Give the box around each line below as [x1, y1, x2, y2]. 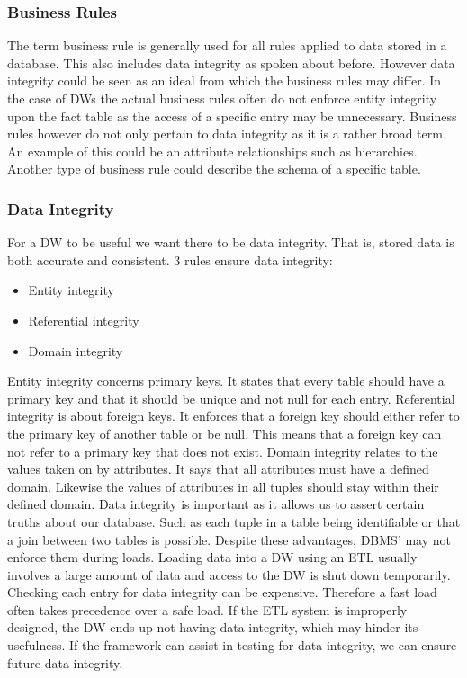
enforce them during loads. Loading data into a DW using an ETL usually [7, 548, 418, 566]
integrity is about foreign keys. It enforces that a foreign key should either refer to [7, 406, 460, 425]
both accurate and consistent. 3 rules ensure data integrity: [7, 250, 333, 269]
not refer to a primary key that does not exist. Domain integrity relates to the [7, 442, 438, 460]
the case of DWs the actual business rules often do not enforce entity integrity [7, 89, 437, 107]
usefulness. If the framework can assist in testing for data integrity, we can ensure [7, 636, 457, 655]
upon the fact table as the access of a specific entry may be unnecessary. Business [7, 106, 457, 125]
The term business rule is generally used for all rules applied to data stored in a [7, 36, 447, 55]
